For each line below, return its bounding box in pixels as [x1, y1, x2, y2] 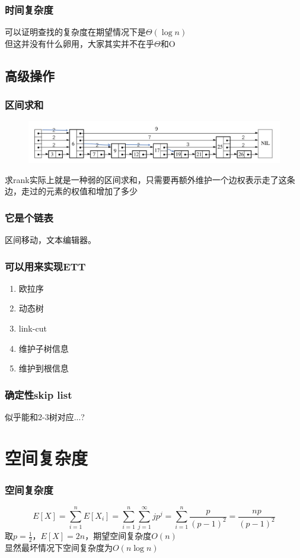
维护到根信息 [18, 362, 69, 374]
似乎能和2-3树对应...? [5, 411, 85, 423]
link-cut [18, 322, 47, 335]
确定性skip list [5, 387, 72, 402]
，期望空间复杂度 [85, 529, 152, 542]
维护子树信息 [18, 342, 69, 354]
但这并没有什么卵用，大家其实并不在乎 [5, 37, 154, 49]
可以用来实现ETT [5, 258, 86, 273]
